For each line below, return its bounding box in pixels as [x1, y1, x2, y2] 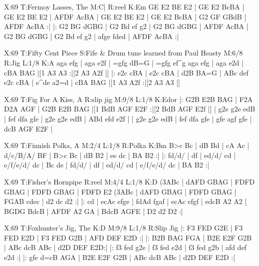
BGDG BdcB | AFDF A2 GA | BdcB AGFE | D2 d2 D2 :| [4, 205, 183, 216]
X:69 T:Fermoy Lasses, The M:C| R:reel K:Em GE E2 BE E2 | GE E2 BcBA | [4, 1, 245, 11]
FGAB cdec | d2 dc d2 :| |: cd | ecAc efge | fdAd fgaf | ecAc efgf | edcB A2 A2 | [4, 196, 247, 206]
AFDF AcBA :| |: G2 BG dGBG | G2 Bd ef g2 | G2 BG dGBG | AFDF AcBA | [4, 21, 249, 31]
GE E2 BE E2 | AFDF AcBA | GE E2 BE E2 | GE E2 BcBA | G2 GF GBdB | [4, 11, 247, 21]
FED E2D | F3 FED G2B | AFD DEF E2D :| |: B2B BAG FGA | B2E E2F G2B [4, 232, 252, 242]
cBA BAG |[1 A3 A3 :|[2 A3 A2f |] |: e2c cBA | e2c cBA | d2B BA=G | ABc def [4, 67, 249, 77]
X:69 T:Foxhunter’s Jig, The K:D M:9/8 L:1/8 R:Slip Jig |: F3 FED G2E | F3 [4, 222, 243, 233]
